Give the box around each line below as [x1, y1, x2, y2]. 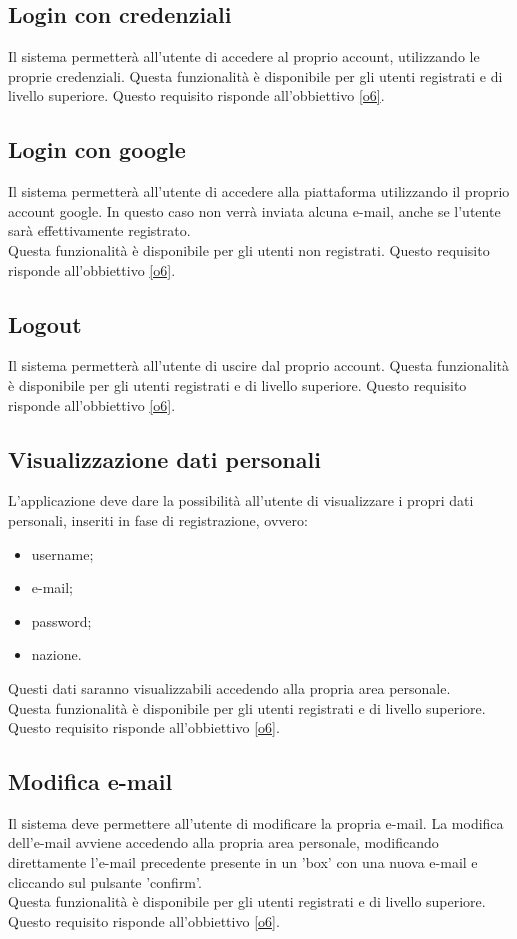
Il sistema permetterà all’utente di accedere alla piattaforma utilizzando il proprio [8, 181, 510, 202]
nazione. [31, 644, 82, 665]
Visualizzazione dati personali [8, 443, 321, 474]
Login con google [8, 134, 186, 165]
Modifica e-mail [8, 766, 173, 797]
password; [31, 610, 92, 631]
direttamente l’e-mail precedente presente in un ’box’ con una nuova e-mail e [8, 852, 478, 873]
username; [31, 543, 94, 564]
